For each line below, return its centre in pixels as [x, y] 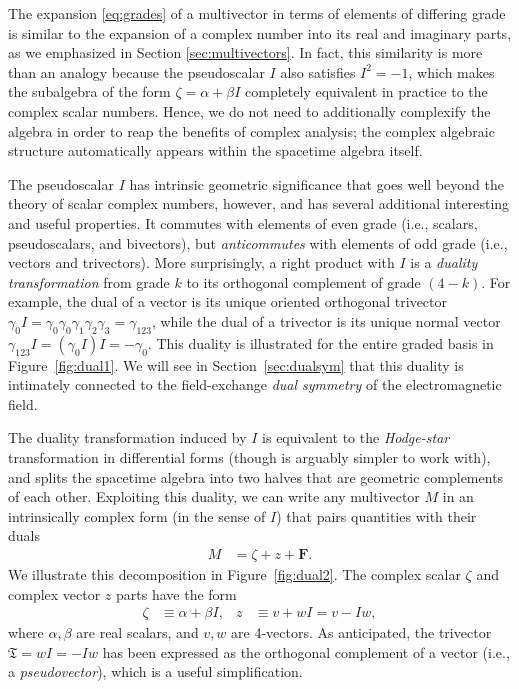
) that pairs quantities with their [376, 515]
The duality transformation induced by [127, 437]
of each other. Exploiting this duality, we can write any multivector [214, 496]
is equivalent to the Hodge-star [356, 437]
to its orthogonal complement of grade [303, 281]
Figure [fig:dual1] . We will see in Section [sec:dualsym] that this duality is [236, 364]
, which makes [451, 71]
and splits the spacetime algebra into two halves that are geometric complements [256, 476]
